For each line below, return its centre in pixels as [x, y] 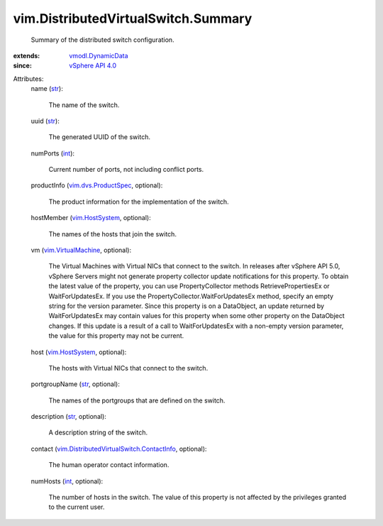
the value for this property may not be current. [116, 336]
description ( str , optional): [68, 417]
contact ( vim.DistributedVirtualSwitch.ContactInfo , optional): [119, 449]
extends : [27, 55]
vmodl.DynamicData [99, 55]
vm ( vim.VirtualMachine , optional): [81, 250]
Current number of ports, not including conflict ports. [126, 170]
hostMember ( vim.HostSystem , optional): [91, 218]
